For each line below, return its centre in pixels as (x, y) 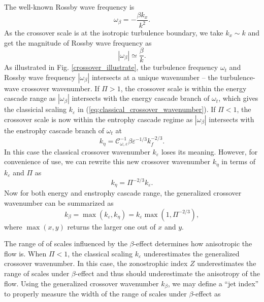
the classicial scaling (36, 109)
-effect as (207, 294)
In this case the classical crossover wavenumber (77, 151)
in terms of (238, 161)
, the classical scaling (100, 253)
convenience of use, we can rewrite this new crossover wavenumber (107, 161)
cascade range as (30, 98)
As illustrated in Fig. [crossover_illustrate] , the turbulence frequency (111, 67)
